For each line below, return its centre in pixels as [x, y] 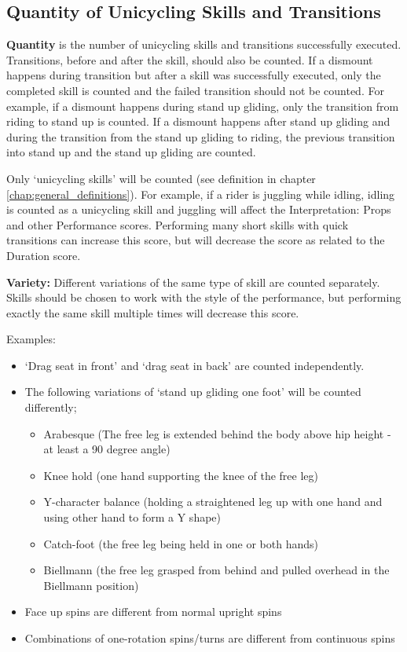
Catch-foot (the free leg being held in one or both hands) [181, 543]
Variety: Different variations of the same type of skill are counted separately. [193, 282]
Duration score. [44, 255]
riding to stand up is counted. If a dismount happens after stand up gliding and [198, 121]
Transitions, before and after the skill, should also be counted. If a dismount [190, 59]
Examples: [31, 339]
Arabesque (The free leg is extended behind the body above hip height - [217, 433]
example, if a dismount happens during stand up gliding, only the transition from [203, 106]
